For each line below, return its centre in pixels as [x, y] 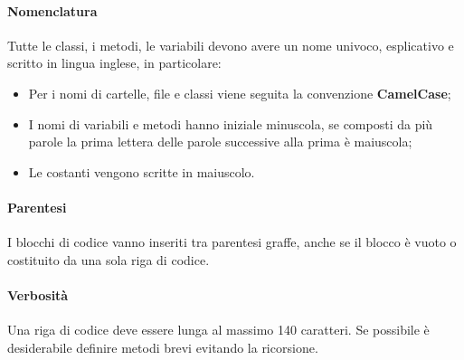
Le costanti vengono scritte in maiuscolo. [142, 171]
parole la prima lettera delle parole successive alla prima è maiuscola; [220, 142]
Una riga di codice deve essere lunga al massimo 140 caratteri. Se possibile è [218, 330]
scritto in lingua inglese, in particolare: [114, 63]
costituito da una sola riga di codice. [109, 259]
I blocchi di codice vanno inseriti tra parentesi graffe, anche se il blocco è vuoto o [232, 242]
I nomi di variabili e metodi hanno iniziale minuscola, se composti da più [231, 123]
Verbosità [38, 294]
